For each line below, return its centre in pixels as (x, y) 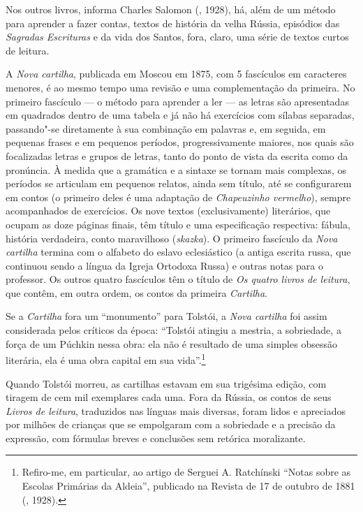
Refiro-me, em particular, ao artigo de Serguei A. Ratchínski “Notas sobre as (186, 472)
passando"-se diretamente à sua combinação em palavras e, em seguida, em (166, 128)
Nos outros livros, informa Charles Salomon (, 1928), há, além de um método (171, 9)
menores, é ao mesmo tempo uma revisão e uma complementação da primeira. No (180, 87)
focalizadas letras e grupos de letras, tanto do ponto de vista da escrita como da (177, 155)
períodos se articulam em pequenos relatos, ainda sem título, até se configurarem (179, 183)
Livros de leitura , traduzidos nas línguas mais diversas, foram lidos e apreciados (176, 410)
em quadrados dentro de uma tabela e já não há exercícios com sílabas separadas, (180, 115)
